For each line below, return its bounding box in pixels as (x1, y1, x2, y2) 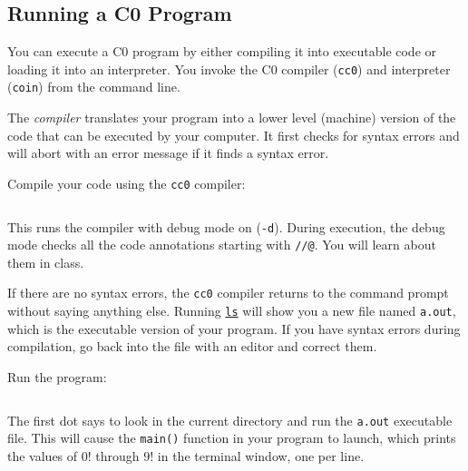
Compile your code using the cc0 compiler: (7, 173, 246, 192)
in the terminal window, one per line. (157, 446, 365, 465)
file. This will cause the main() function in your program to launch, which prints (7, 428, 456, 447)
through (95, 446, 140, 465)
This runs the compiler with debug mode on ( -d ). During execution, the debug (7, 217, 445, 236)
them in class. (7, 252, 84, 271)
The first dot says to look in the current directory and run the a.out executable (7, 410, 453, 429)
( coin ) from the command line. (7, 77, 180, 96)
